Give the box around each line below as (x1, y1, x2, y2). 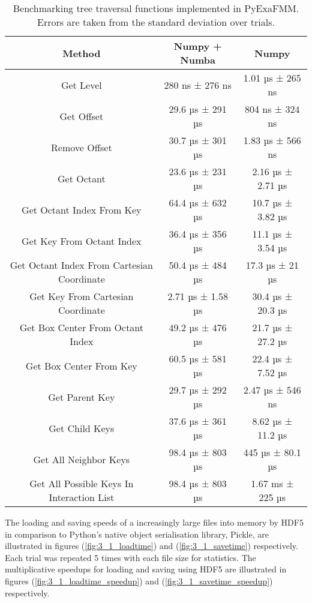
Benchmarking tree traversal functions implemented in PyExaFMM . (13, 1, 299, 15)
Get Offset (59, 109, 104, 123)
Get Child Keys (49, 421, 115, 435)
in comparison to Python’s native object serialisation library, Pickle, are (5, 527, 269, 540)
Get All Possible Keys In (29, 476, 134, 490)
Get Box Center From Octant (19, 320, 144, 334)
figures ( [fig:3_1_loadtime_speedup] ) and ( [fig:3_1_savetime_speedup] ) (5, 574, 273, 587)
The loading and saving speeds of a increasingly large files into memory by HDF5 (5, 516, 304, 528)
